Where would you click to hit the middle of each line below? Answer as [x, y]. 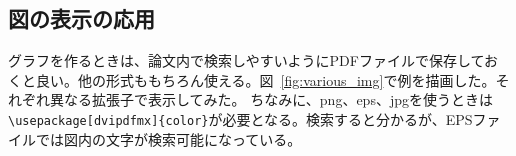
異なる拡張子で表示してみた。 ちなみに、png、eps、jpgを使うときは [271, 99]
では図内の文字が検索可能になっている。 [168, 138]
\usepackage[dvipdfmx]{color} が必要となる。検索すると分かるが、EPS [240, 118]
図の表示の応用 [81, 18]
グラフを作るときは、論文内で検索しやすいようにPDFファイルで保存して [246, 60]
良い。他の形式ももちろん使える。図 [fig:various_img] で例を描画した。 [265, 79]
